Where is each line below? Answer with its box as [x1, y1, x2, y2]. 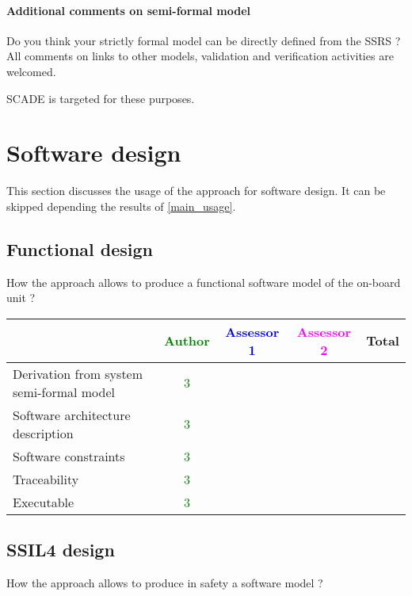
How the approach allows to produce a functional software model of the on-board [6, 273, 401, 290]
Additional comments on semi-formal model [6, 2, 251, 18]
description [13, 423, 74, 442]
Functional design [6, 236, 154, 261]
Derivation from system [13, 364, 143, 383]
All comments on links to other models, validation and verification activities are [6, 48, 394, 64]
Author [164, 331, 210, 350]
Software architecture [13, 405, 131, 424]
